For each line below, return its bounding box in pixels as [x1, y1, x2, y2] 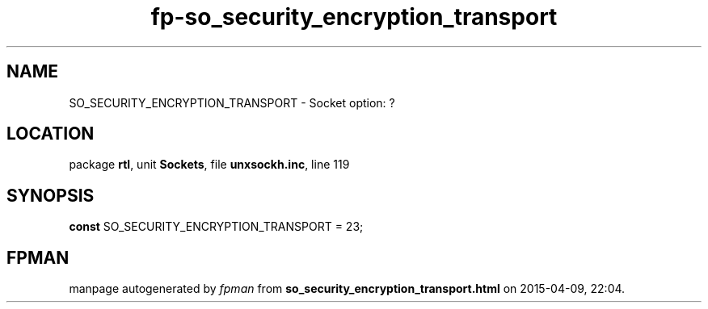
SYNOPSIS [6, 185, 95, 206]
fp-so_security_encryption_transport [150, 3, 558, 31]
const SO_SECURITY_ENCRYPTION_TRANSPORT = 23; [69, 219, 364, 234]
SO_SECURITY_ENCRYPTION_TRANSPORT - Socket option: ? [69, 95, 395, 110]
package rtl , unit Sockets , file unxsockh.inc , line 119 [69, 157, 350, 172]
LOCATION [6, 123, 95, 144]
